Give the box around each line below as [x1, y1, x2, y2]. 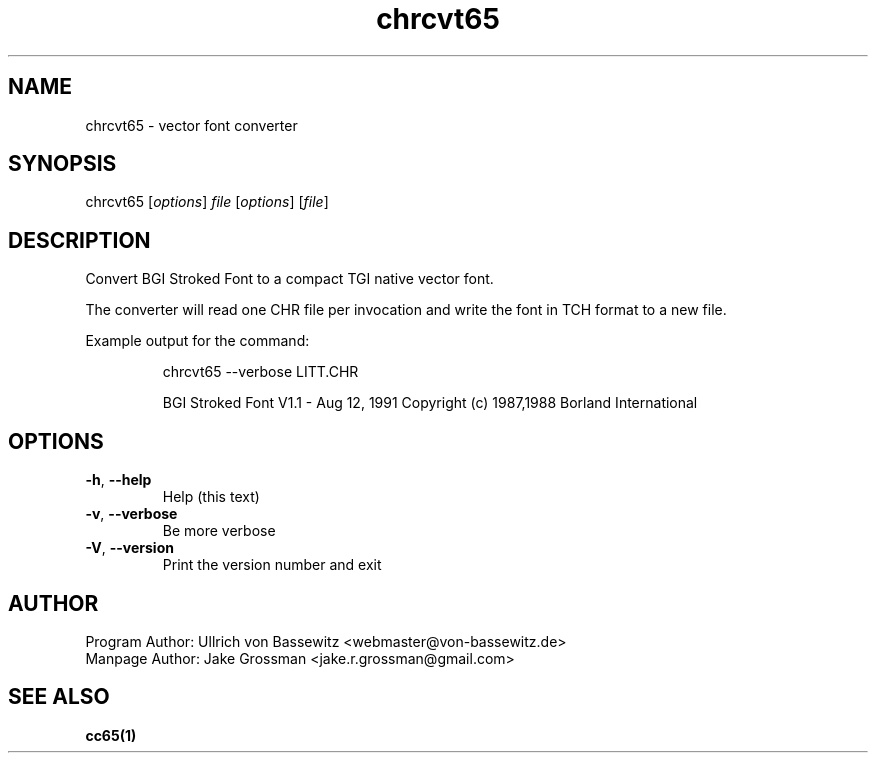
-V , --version [85, 539, 174, 557]
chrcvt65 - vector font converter [85, 116, 298, 134]
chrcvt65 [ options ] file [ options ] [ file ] [85, 193, 329, 211]
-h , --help [85, 471, 152, 489]
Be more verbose [162, 522, 276, 540]
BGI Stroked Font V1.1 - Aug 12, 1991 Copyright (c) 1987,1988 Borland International [162, 394, 698, 412]
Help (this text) [162, 488, 260, 506]
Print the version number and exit [162, 556, 382, 574]
